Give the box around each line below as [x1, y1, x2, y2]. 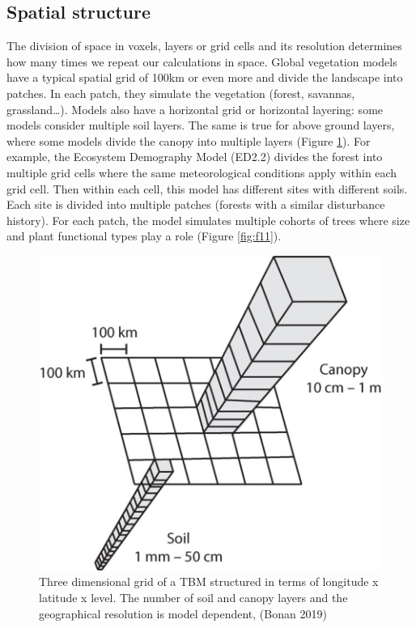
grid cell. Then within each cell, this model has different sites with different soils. [6, 180, 408, 197]
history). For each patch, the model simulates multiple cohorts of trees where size [6, 211, 410, 228]
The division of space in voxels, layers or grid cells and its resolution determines [6, 37, 402, 54]
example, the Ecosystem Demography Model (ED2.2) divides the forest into [6, 148, 383, 165]
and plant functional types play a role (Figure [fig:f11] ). [6, 227, 282, 244]
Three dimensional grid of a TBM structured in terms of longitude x [39, 573, 379, 590]
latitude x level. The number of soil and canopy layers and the [39, 589, 348, 606]
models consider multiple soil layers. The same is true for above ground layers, [6, 117, 395, 134]
